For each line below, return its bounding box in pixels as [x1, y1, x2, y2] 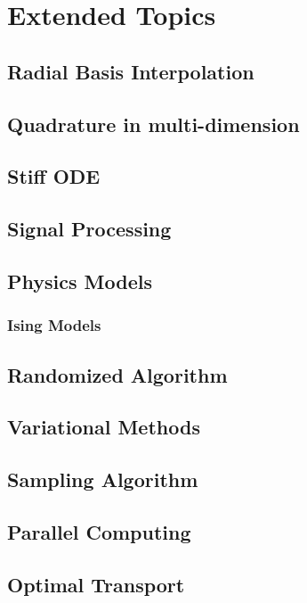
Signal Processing [7, 215, 172, 243]
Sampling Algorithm [7, 466, 198, 493]
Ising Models [7, 314, 101, 336]
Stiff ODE [7, 162, 101, 190]
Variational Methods [7, 413, 200, 441]
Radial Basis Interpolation [7, 57, 254, 85]
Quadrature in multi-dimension [7, 110, 300, 137]
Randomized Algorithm [7, 360, 228, 388]
